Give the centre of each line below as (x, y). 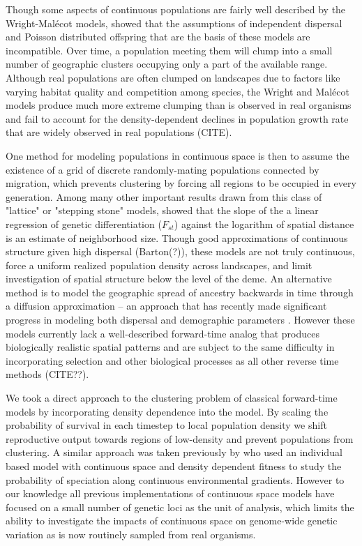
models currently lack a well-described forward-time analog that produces (163, 333)
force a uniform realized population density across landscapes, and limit (159, 265)
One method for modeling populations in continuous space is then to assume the (178, 155)
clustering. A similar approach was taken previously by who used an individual (174, 452)
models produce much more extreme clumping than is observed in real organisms (179, 105)
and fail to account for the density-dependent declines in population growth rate (177, 118)
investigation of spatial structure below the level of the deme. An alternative (169, 279)
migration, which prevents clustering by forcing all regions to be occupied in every (181, 183)
